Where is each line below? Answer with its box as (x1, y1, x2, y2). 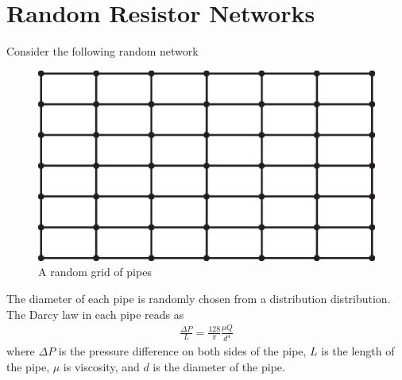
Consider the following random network (6, 43, 199, 59)
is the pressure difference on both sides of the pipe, (58, 343, 307, 359)
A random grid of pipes (38, 263, 152, 280)
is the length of (321, 343, 395, 359)
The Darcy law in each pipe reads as (6, 305, 184, 322)
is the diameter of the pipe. (153, 359, 285, 375)
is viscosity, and (63, 359, 140, 375)
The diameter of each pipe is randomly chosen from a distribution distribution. (6, 290, 391, 307)
